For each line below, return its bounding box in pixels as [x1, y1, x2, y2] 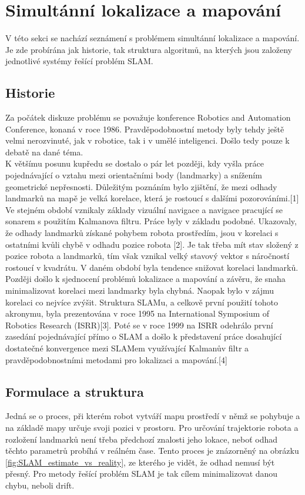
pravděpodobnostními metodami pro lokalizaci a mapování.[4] [5, 353, 227, 366]
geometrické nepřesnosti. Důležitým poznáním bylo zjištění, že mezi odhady [5, 180, 277, 192]
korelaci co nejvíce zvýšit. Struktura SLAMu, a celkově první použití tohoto [5, 295, 279, 308]
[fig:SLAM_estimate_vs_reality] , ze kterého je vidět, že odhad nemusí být [5, 456, 275, 468]
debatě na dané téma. [5, 145, 83, 158]
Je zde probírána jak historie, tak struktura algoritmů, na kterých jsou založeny [5, 43, 293, 55]
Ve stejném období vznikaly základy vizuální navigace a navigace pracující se [5, 203, 283, 215]
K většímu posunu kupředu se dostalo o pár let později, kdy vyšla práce [5, 157, 264, 170]
